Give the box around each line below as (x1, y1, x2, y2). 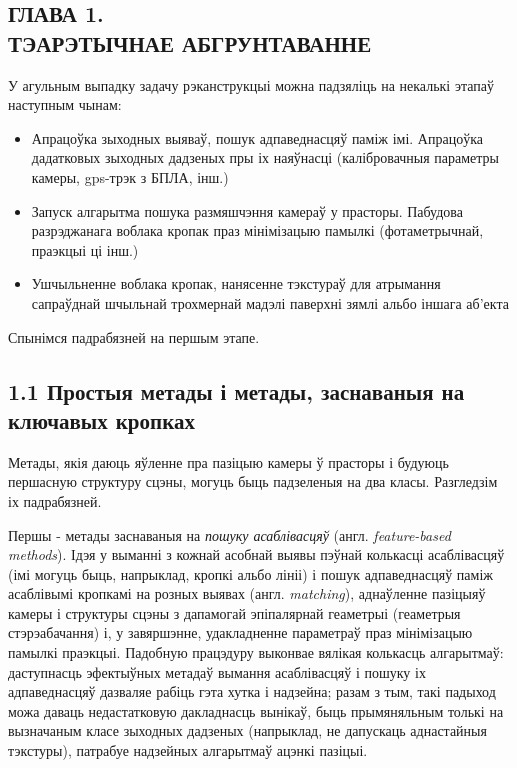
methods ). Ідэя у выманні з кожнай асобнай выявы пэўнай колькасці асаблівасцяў (8, 544, 505, 565)
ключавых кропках (8, 404, 195, 435)
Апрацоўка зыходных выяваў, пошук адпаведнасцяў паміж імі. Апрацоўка (31, 127, 483, 148)
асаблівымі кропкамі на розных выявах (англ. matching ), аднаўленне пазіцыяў (8, 583, 486, 604)
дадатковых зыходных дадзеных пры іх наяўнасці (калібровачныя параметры (31, 147, 500, 168)
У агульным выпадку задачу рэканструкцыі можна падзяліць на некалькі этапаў (8, 74, 494, 95)
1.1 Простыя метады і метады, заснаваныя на (8, 375, 465, 406)
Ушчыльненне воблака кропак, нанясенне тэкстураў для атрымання (31, 273, 441, 294)
